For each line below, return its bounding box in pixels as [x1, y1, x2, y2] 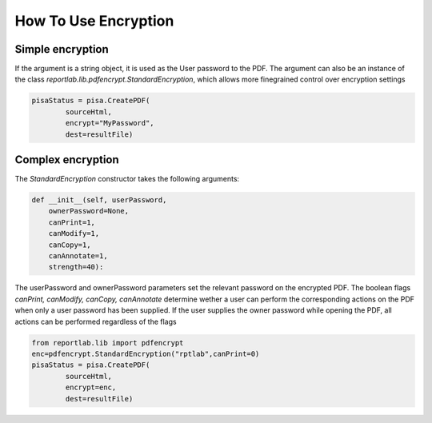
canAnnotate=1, [48, 252, 108, 261]
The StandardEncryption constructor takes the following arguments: [14, 174, 240, 184]
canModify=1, [48, 229, 100, 238]
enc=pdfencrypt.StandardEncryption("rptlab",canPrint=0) [31, 349, 260, 358]
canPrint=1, [48, 217, 96, 227]
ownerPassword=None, [48, 206, 130, 216]
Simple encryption [14, 42, 110, 56]
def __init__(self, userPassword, [31, 196, 167, 205]
